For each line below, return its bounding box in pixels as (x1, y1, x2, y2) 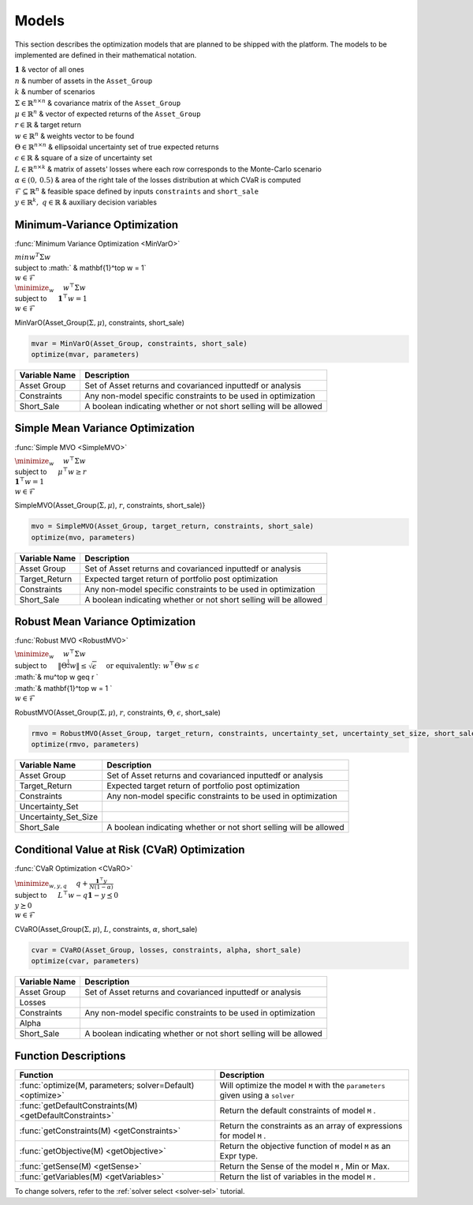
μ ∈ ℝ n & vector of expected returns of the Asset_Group (14, 108, 201, 118)
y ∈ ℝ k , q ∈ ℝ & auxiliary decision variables (14, 197, 158, 207)
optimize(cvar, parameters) (31, 956, 140, 966)
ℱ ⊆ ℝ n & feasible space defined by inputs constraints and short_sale (14, 186, 259, 196)
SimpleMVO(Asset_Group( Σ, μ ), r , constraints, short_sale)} (14, 501, 206, 510)
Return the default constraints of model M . (219, 1105, 376, 1116)
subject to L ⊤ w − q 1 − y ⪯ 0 (14, 889, 118, 900)
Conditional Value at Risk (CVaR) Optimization (14, 843, 245, 856)
